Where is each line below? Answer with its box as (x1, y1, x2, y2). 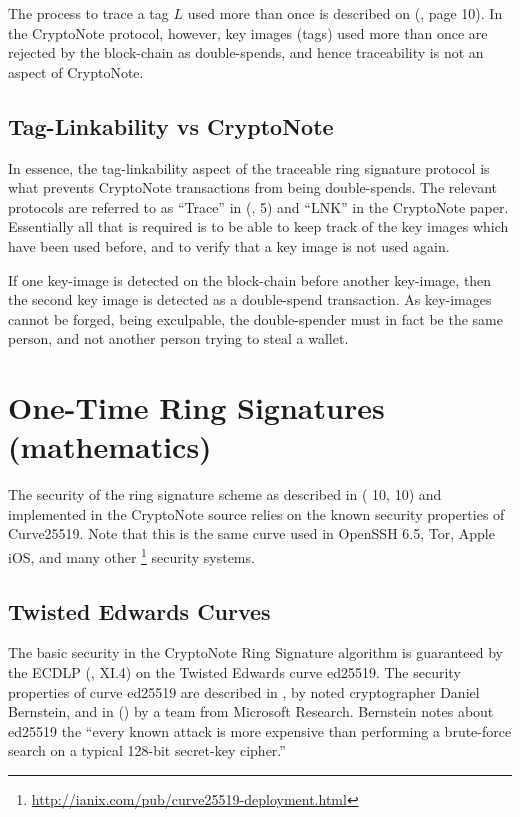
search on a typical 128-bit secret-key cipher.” (8, 740, 286, 761)
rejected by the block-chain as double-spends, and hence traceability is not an (8, 42, 484, 63)
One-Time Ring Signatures (8, 387, 385, 428)
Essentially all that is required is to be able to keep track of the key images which (8, 216, 509, 237)
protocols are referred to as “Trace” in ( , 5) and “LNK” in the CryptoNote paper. (8, 196, 509, 217)
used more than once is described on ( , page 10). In (187, 3, 503, 23)
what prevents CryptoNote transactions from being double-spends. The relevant (8, 177, 498, 198)
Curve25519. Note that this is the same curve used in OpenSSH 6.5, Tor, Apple (8, 523, 495, 544)
